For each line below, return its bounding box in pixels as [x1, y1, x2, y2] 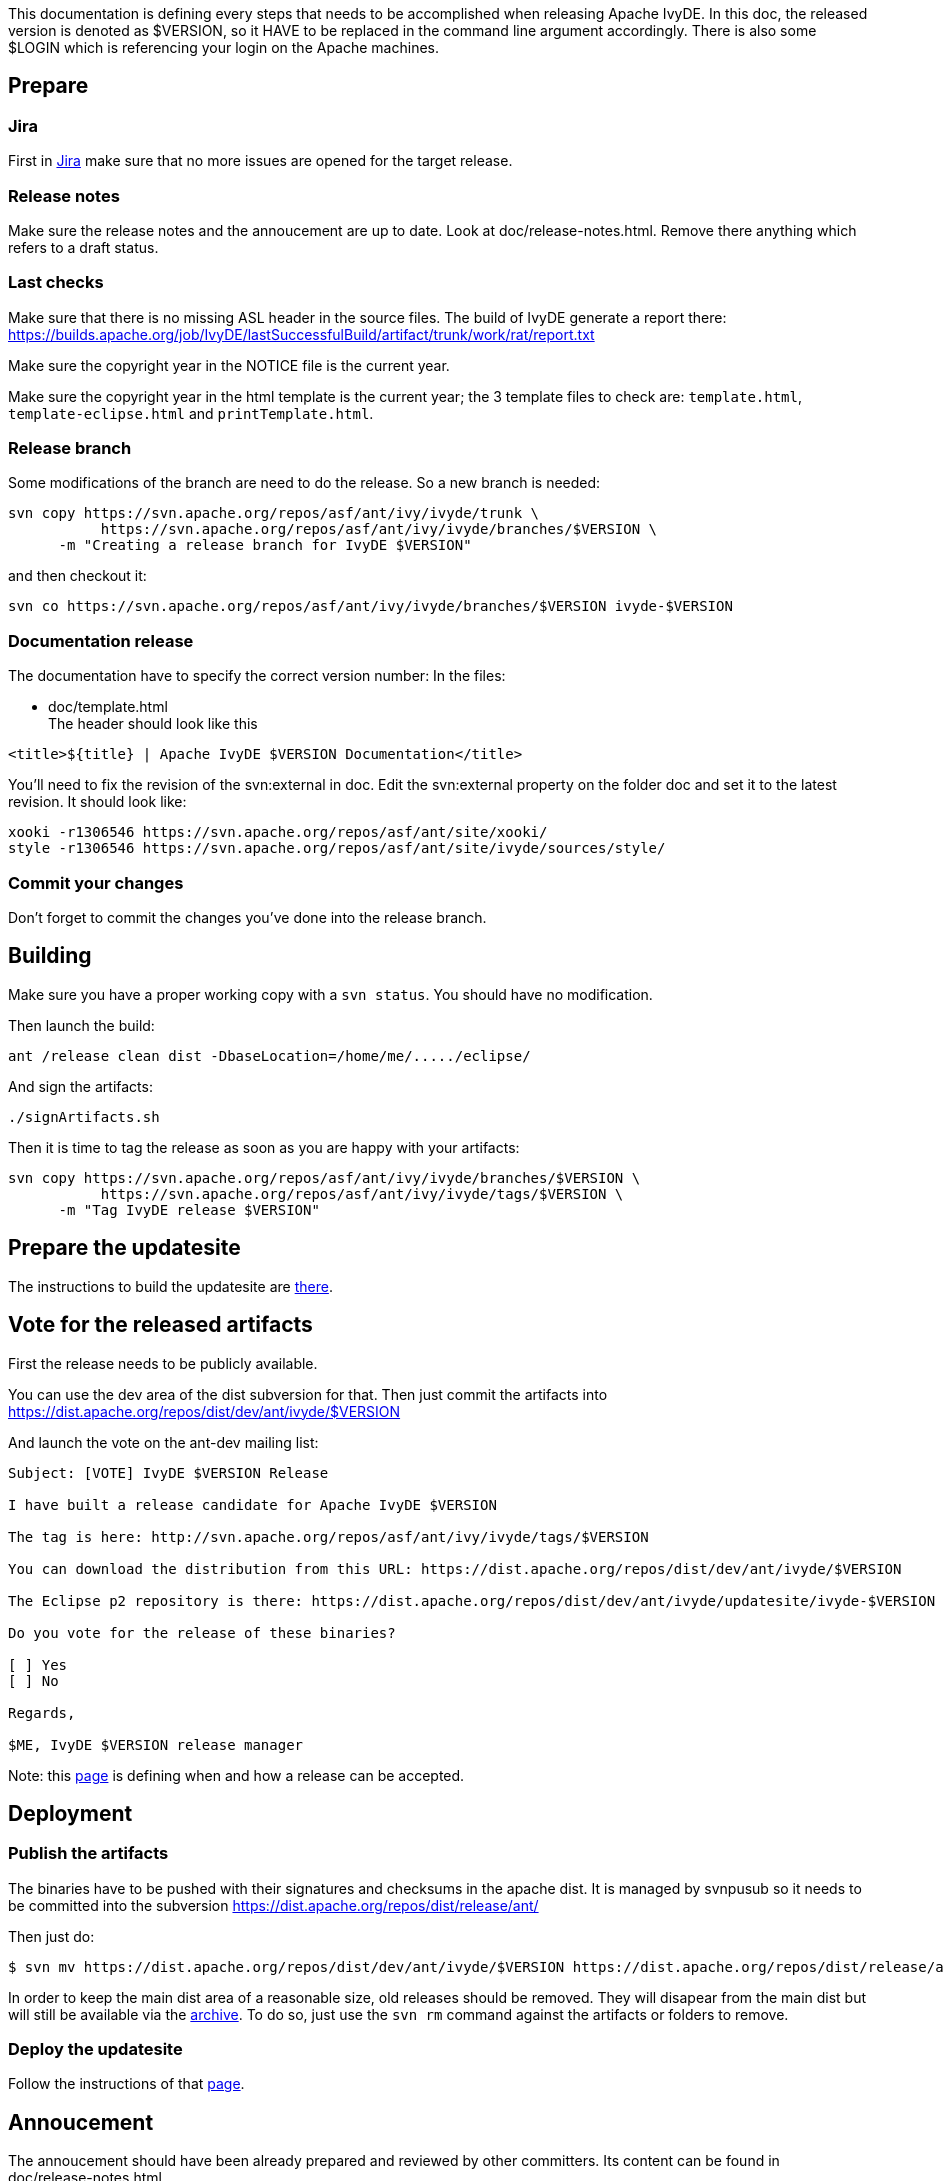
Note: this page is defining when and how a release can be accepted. [8, 1766, 465, 1784]
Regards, [8, 1704, 76, 1721]
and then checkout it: [8, 567, 147, 585]
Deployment [8, 1800, 133, 1826]
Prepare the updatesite [8, 1235, 241, 1261]
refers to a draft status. [8, 238, 159, 256]
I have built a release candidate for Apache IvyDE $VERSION [8, 1496, 497, 1513]
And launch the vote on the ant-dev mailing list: [8, 1433, 319, 1451]
